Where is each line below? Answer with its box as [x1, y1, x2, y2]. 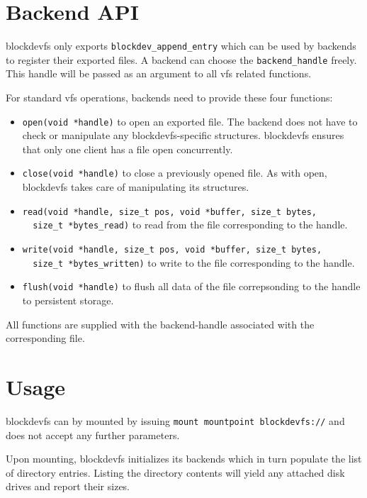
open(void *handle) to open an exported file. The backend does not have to [22, 114, 358, 128]
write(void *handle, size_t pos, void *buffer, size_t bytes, [22, 245, 322, 255]
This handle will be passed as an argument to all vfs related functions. [6, 66, 312, 81]
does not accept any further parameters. [6, 427, 180, 442]
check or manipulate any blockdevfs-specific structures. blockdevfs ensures [22, 128, 344, 143]
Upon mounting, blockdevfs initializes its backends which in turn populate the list [6, 451, 362, 466]
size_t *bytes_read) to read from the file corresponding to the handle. [33, 217, 348, 232]
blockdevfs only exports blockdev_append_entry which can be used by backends [6, 38, 356, 53]
